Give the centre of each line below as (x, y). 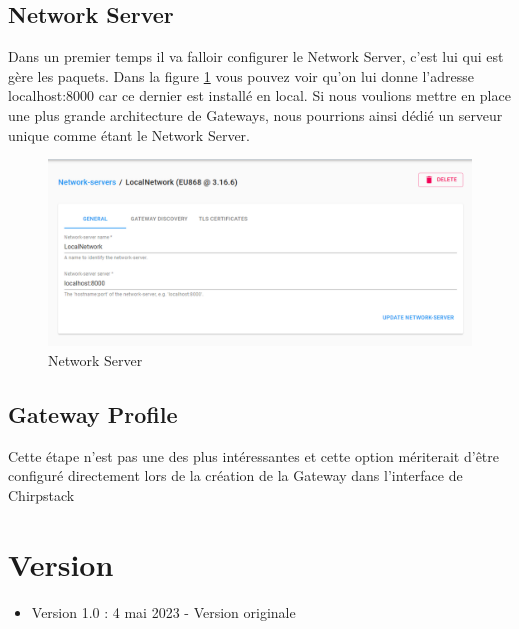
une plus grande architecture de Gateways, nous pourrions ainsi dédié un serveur (255, 114)
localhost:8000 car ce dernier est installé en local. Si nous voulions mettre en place (259, 95)
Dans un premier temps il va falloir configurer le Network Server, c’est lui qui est (256, 56)
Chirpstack (41, 494)
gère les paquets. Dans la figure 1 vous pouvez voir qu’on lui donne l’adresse (241, 75)
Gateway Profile (93, 413)
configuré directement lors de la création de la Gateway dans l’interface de (235, 475)
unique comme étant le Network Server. (129, 134)
